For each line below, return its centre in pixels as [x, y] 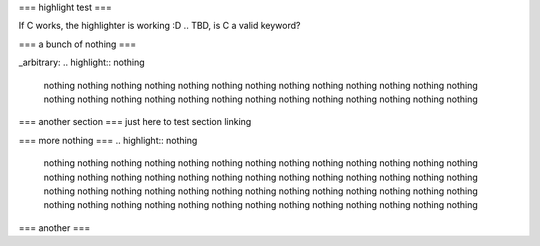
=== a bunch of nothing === [77, 44]
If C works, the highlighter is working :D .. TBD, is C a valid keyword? [159, 26]
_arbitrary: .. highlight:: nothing [81, 62]
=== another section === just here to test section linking [135, 122]
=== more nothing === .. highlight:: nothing [108, 140]
